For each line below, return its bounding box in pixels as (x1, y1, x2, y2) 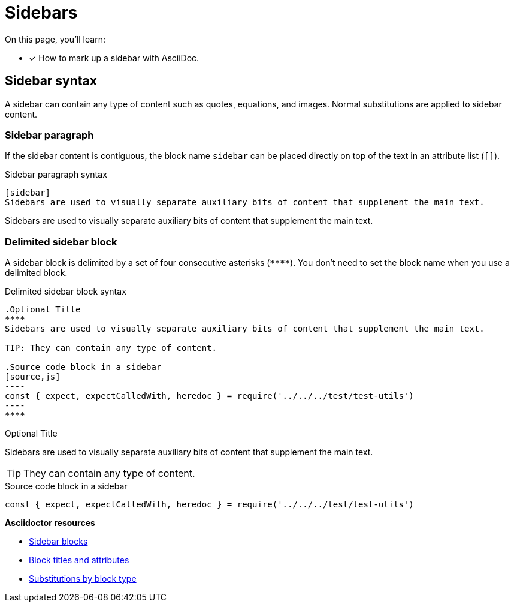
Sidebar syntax (5, 73, 97, 89)
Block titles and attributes (29, 555, 129, 566)
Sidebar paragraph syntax (5, 169, 107, 180)
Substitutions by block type (29, 573, 137, 584)
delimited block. (5, 268, 68, 278)
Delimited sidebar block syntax (5, 286, 126, 297)
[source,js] (5, 372, 61, 382)
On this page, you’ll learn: (5, 34, 105, 44)
